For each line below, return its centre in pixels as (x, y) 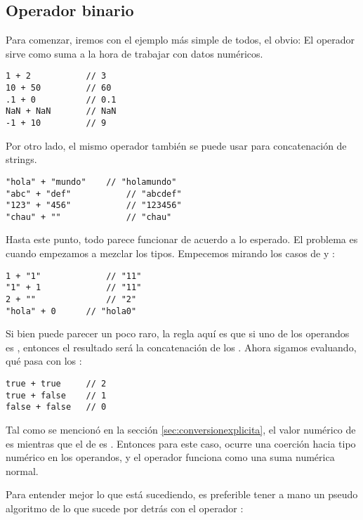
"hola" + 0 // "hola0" (71, 311)
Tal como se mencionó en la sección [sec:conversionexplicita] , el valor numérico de (181, 430)
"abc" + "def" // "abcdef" (94, 194)
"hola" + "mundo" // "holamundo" (91, 182)
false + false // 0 (56, 407)
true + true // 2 (56, 384)
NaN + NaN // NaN (61, 111)
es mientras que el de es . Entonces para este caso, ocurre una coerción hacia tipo (181, 443)
